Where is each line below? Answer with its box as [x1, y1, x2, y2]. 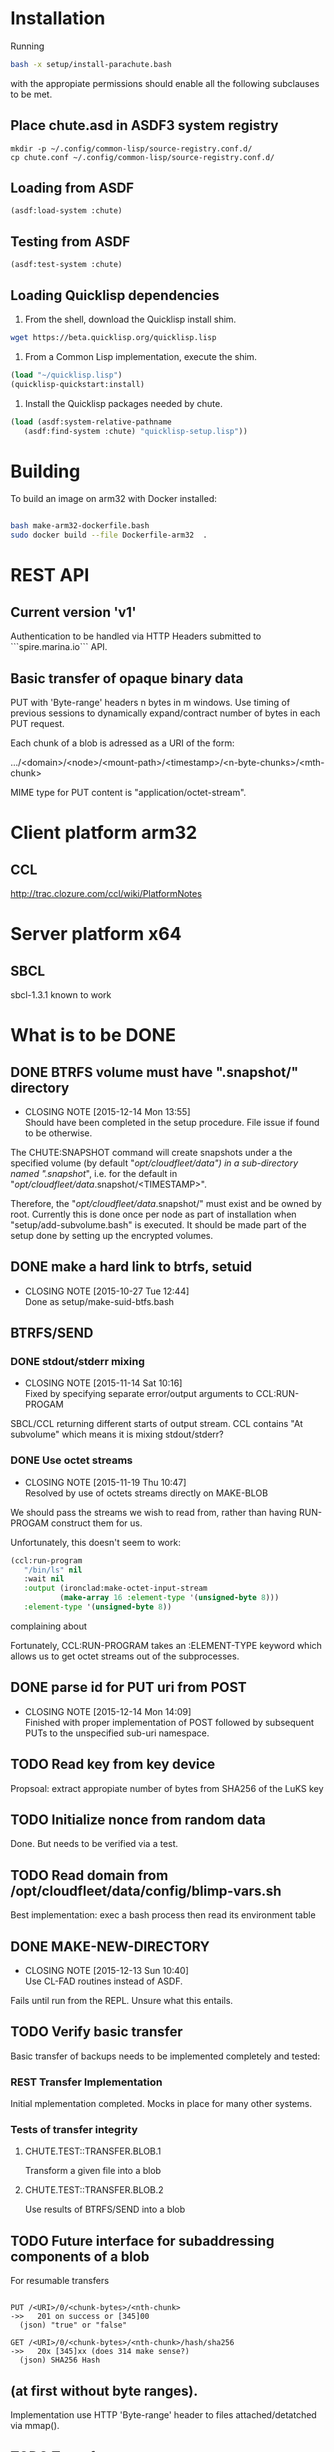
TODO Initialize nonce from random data [10, 1812, 267, 1828]
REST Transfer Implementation [10, 2075, 163, 2089]
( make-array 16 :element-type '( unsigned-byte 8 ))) [59, 1593, 280, 1603]
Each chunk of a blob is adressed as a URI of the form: [10, 737, 235, 749]
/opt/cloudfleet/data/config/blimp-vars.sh [10, 1882, 282, 1899]
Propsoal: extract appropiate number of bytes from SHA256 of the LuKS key [10, 1782, 324, 1794]
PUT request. [10, 717, 65, 729]
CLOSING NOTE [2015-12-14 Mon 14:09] [24, 1705, 192, 1717]
